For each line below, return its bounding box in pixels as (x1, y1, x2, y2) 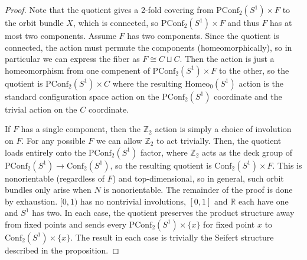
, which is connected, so (73, 17, 159, 28)
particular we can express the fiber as (5, 52, 140, 65)
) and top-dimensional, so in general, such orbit (112, 172, 284, 184)
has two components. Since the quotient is (127, 29, 279, 41)
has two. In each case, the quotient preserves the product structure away (32, 206, 295, 219)
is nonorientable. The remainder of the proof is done (103, 183, 293, 196)
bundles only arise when (5, 183, 92, 196)
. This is (272, 159, 302, 171)
